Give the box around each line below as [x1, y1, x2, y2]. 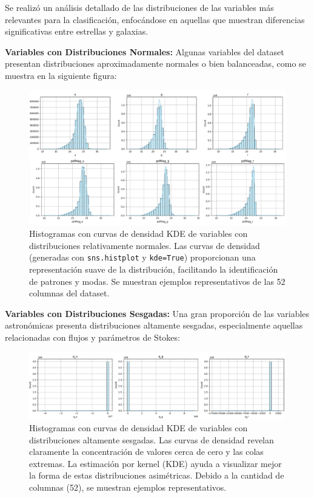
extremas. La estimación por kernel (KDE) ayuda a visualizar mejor [29, 457, 282, 469]
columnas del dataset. [29, 287, 110, 299]
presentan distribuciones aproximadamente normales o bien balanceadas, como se [5, 57, 306, 70]
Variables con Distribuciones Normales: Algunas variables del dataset [5, 45, 284, 58]
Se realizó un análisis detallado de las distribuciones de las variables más [5, 1, 274, 13]
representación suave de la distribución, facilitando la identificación [29, 262, 278, 275]
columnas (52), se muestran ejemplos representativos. [29, 481, 227, 494]
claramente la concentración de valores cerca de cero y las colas [29, 445, 264, 458]
